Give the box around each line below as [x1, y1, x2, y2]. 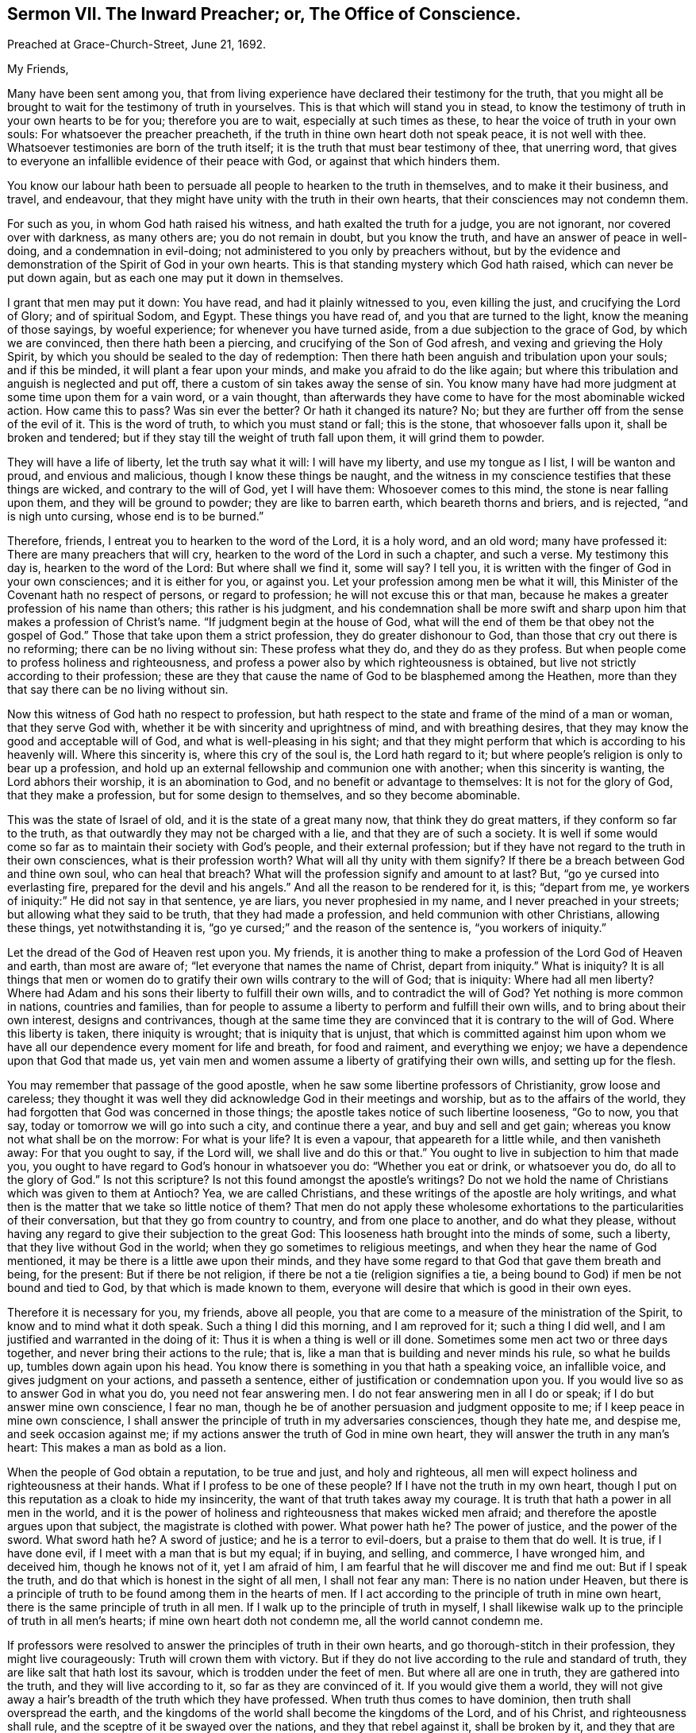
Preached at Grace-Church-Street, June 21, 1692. [7, 37, 267, 52]
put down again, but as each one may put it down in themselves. [7, 271, 344, 285]
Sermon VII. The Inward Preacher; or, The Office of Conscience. [7, 4, 521, 24]
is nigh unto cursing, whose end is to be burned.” [7, 509, 264, 524]
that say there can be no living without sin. [7, 683, 229, 697]
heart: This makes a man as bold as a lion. [7, 1441, 227, 1455]
